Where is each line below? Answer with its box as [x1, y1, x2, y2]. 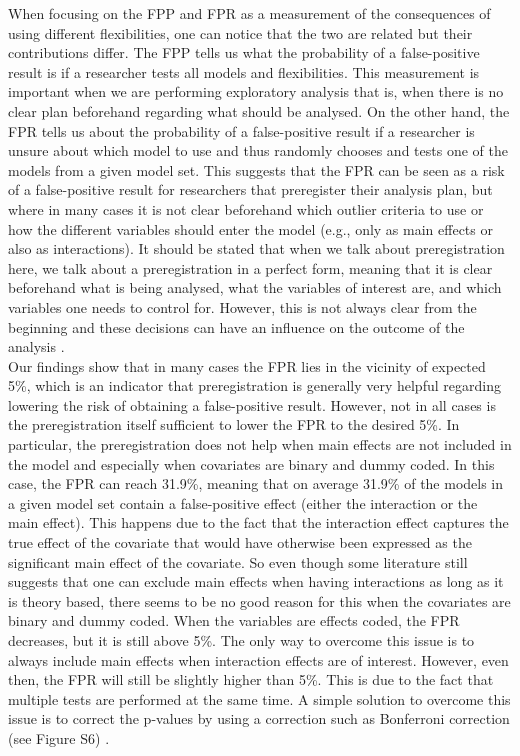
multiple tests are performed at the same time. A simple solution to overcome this [8, 688, 511, 709]
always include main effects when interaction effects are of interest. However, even [8, 649, 509, 670]
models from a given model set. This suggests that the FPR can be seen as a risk [8, 159, 505, 180]
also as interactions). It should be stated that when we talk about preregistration [8, 238, 505, 259]
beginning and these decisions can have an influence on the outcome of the [8, 316, 465, 337]
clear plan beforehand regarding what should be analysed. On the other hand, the [8, 100, 510, 121]
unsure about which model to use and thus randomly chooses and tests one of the [8, 140, 508, 161]
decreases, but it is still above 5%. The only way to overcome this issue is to [8, 630, 475, 650]
